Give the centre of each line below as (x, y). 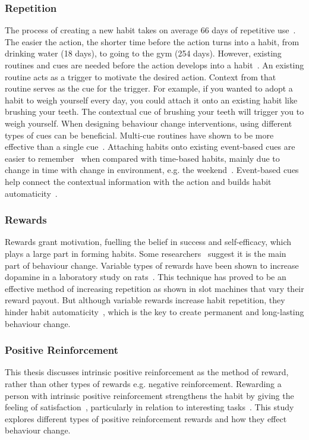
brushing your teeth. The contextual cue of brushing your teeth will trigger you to (154, 111)
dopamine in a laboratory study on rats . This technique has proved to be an (146, 277)
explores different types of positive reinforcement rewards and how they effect (146, 418)
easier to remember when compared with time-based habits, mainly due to (142, 158)
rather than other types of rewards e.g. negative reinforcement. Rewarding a (143, 383)
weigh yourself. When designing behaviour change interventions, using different (149, 123)
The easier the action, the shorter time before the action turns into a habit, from (152, 41)
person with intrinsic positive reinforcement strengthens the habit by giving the (149, 395)
